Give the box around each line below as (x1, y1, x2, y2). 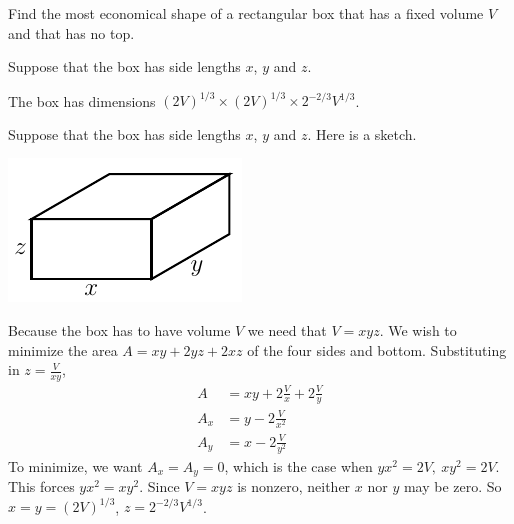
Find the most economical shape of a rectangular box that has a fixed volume (8, 3, 484, 23)
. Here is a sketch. (307, 123, 417, 144)
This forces (8, 476, 75, 497)
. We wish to (379, 320, 457, 341)
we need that (247, 320, 327, 341)
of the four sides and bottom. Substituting (247, 339, 507, 360)
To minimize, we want (8, 455, 143, 476)
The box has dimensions (8, 90, 156, 111)
